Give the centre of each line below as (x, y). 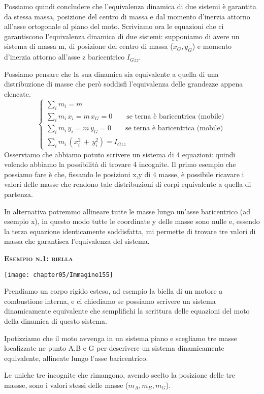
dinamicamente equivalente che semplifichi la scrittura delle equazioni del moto (127, 311)
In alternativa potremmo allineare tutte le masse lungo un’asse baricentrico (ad (127, 211)
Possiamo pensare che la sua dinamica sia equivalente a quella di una (111, 74)
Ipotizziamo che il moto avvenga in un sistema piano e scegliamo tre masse (121, 338)
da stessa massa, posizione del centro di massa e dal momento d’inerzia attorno (127, 16)
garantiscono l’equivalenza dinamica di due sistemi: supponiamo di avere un (122, 36)
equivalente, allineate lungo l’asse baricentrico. (76, 358)
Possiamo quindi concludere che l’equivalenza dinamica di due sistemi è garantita (130, 6)
